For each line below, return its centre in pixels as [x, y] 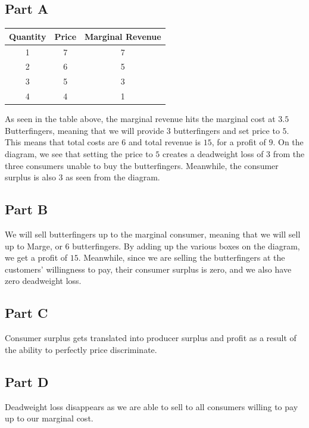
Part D [27, 381]
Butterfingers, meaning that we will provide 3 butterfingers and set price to [142, 130]
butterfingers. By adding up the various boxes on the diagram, [186, 246]
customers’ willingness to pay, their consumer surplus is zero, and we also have [148, 269]
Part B [26, 209]
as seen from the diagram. [113, 177]
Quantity [28, 36]
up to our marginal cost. [49, 418]
